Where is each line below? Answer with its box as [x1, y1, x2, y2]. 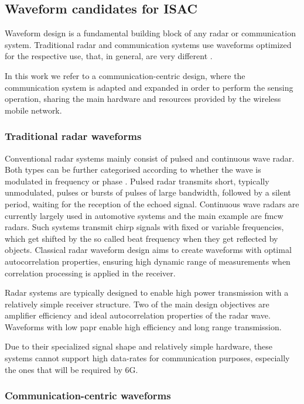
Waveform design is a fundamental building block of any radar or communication [5, 27, 296, 39]
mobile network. [5, 104, 62, 116]
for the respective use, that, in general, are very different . [5, 50, 213, 62]
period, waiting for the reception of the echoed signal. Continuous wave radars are [5, 197, 299, 210]
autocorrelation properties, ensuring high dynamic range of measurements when [5, 255, 291, 267]
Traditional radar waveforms [5, 129, 142, 143]
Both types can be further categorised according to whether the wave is [5, 163, 261, 176]
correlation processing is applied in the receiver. [5, 266, 176, 279]
